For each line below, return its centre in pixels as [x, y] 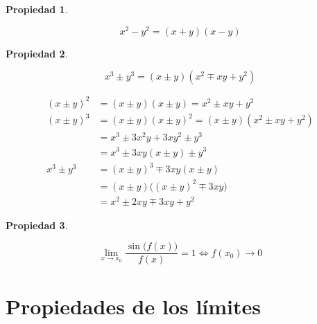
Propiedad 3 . [37, 225]
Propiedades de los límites [134, 306]
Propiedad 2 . [37, 53]
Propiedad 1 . [37, 9]
